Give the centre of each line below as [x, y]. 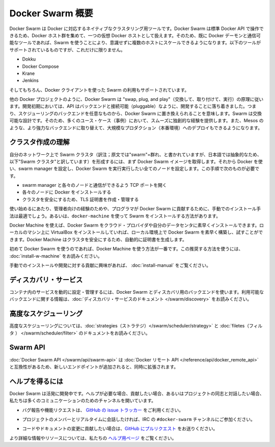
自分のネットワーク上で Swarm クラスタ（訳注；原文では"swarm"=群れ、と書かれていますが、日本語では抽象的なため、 [135, 154]
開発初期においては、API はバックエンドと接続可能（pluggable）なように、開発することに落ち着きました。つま [139, 106]
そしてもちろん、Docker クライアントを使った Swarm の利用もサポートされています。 [99, 90]
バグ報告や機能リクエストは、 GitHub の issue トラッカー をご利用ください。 [103, 410]
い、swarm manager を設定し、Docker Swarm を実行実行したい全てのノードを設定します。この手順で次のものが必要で [134, 169]
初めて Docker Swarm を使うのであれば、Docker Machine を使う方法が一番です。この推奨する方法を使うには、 [126, 249]
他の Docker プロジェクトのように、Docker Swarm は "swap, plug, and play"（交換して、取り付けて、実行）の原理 [130, 99]
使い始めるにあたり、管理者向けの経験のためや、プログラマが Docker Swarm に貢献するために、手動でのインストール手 [135, 209]
